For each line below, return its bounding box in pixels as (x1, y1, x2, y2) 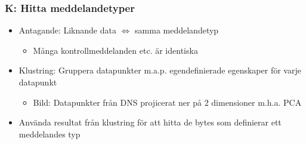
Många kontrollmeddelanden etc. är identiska (33, 44, 198, 56)
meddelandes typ (18, 127, 81, 140)
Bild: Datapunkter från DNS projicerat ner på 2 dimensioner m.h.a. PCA (33, 96, 302, 108)
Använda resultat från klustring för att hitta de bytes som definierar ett (18, 116, 282, 128)
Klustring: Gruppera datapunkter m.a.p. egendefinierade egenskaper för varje (18, 64, 301, 76)
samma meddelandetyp (135, 24, 219, 36)
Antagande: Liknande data (18, 24, 116, 36)
